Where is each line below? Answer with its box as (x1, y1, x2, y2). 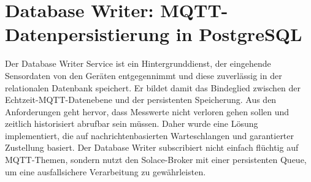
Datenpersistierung (5, 21, 170, 47)
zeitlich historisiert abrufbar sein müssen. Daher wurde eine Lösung (5, 117, 258, 130)
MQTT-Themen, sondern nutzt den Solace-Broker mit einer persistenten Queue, (5, 153, 307, 166)
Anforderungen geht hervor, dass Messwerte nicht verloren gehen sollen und (5, 105, 290, 118)
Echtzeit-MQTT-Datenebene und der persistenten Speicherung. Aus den (5, 93, 277, 106)
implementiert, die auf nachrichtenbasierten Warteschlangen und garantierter (5, 129, 294, 142)
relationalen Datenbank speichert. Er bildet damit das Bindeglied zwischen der (5, 81, 301, 94)
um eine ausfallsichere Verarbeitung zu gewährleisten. (5, 165, 206, 178)
